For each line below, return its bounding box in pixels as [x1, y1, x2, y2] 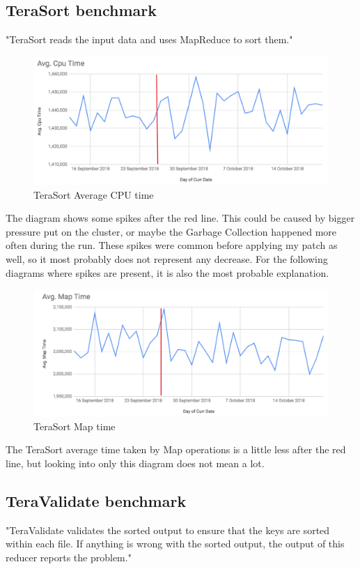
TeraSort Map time [33, 418, 116, 433]
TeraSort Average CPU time [33, 187, 154, 202]
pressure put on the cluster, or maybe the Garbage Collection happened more [6, 224, 337, 238]
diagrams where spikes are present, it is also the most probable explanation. [6, 265, 329, 280]
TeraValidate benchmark [6, 490, 187, 511]
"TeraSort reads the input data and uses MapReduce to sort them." [6, 32, 293, 47]
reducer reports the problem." [6, 549, 132, 564]
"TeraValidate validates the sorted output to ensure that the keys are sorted [6, 522, 330, 537]
